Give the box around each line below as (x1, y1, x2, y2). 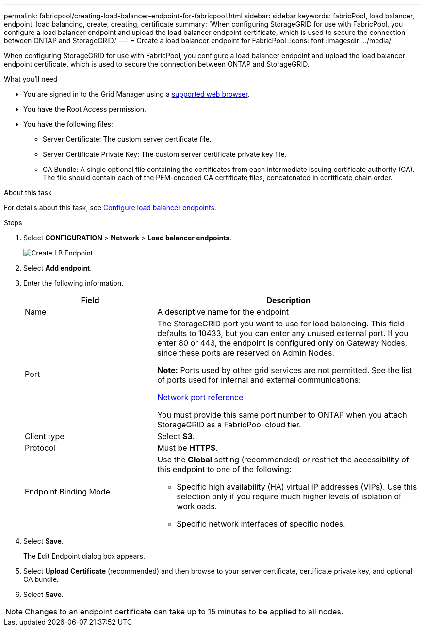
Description (266, 295, 311, 305)
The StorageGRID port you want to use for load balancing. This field (157, 319, 405, 328)
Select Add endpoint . (23, 264, 92, 272)
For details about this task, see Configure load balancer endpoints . (4, 204, 216, 212)
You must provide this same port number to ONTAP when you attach (157, 410, 407, 420)
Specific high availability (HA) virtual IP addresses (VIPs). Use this (177, 482, 417, 492)
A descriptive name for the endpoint (157, 307, 289, 317)
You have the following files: (23, 120, 113, 128)
